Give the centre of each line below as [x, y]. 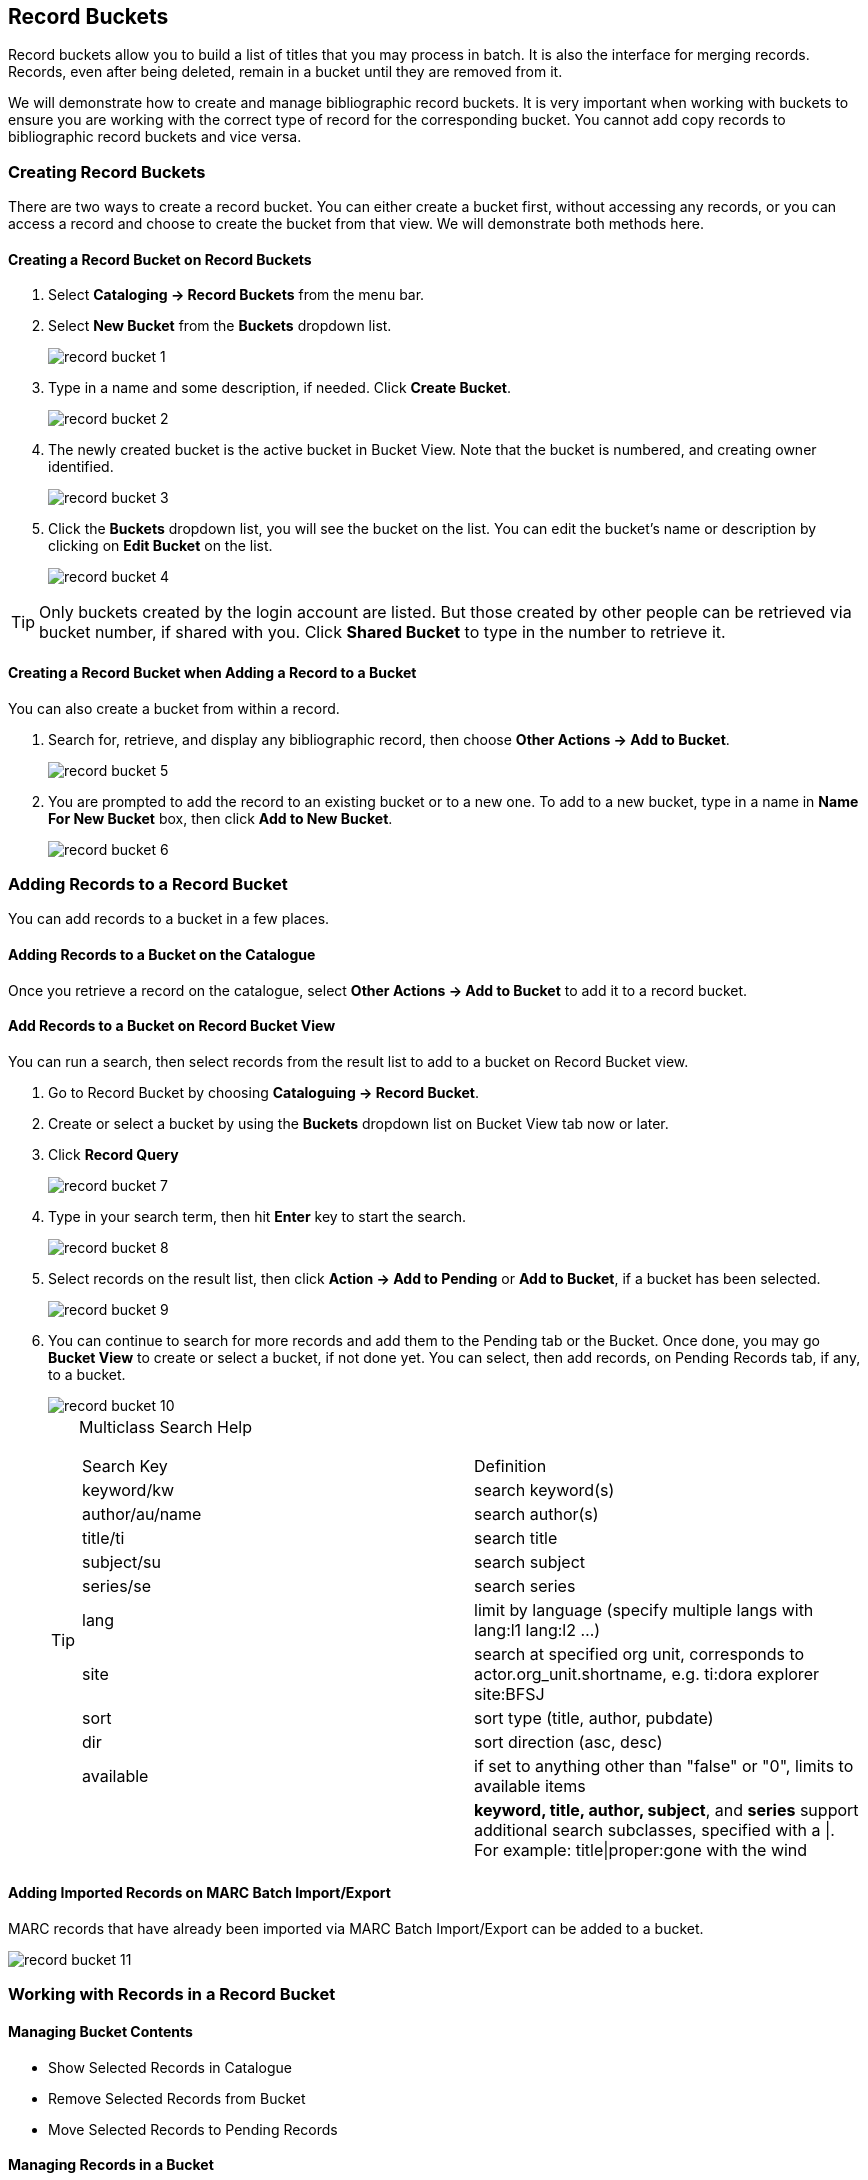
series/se [117, 1585]
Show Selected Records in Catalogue [170, 2067]
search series [525, 1585]
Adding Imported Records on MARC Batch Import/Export [199, 1893]
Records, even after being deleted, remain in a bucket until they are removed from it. [285, 72]
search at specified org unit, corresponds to [639, 1653]
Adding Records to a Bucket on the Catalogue [162, 954]
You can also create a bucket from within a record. [174, 708]
